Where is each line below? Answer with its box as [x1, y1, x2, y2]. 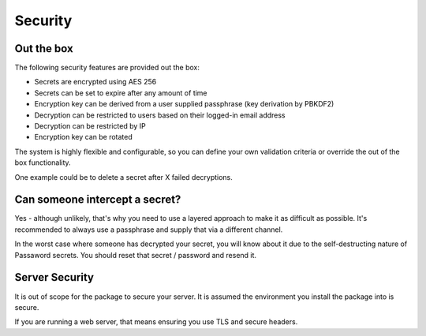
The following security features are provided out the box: [14, 63, 200, 73]
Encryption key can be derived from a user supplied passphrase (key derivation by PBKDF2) [34, 99, 334, 109]
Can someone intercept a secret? [14, 193, 181, 207]
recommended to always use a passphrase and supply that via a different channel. [14, 225, 283, 234]
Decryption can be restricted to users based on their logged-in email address [34, 110, 286, 120]
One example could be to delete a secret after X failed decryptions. [14, 172, 233, 181]
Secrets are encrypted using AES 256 [34, 77, 157, 87]
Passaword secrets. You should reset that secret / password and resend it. [14, 250, 256, 259]
